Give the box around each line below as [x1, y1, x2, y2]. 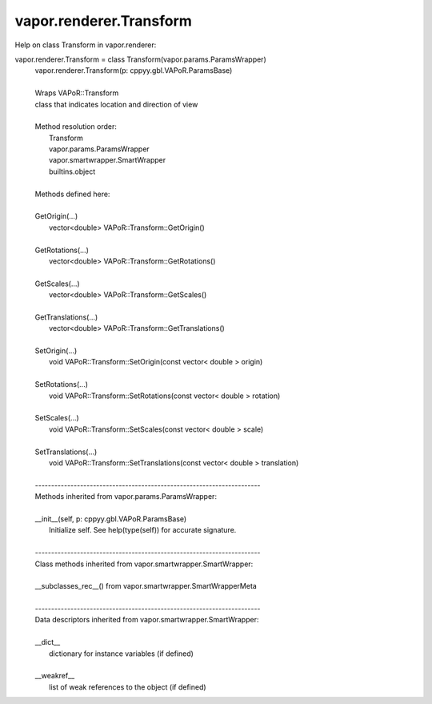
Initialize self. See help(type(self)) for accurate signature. [49, 525, 237, 535]
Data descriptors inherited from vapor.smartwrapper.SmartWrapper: [34, 615, 259, 625]
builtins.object [49, 167, 96, 176]
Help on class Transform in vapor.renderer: [14, 40, 157, 50]
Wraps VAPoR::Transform [34, 88, 119, 98]
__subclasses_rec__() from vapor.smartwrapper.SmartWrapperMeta [34, 581, 258, 591]
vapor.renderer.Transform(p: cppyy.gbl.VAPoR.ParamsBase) [34, 66, 233, 75]
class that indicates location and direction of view [34, 99, 198, 109]
